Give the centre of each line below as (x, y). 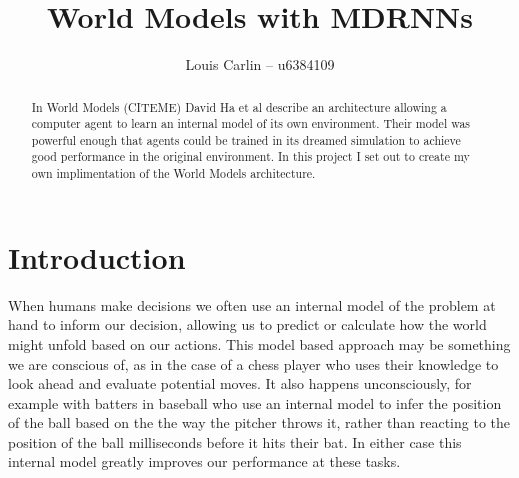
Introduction (97, 256)
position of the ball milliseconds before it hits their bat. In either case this (235, 441)
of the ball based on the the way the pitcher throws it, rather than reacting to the (259, 422)
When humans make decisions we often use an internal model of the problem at (252, 304)
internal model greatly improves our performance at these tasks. (204, 461)
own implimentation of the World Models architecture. (173, 173)
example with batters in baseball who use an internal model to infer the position (255, 402)
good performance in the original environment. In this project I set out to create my (250, 156)
